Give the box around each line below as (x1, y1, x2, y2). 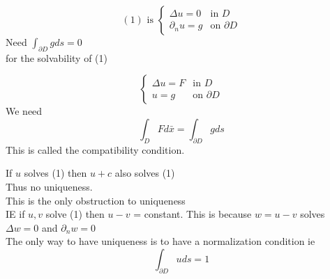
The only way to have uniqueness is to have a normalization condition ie (6, 234, 315, 248)
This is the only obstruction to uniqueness (6, 193, 186, 207)
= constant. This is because (133, 207, 252, 221)
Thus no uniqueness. (6, 179, 93, 193)
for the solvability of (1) (6, 50, 107, 65)
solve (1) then (45, 207, 105, 221)
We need (6, 104, 43, 118)
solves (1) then (24, 166, 87, 180)
